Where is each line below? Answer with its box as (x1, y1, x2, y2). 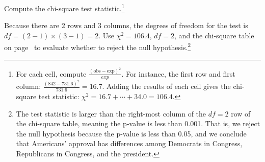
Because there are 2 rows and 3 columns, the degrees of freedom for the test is (4, 20, 248, 31)
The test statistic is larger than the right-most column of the (16, 108, 206, 119)
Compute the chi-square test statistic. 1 (4, 2, 125, 13)
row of (231, 108, 251, 119)
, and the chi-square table (174, 30, 254, 40)
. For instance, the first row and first (121, 68, 235, 79)
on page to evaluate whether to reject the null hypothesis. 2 (4, 40, 191, 53)
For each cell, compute (16, 68, 87, 79)
